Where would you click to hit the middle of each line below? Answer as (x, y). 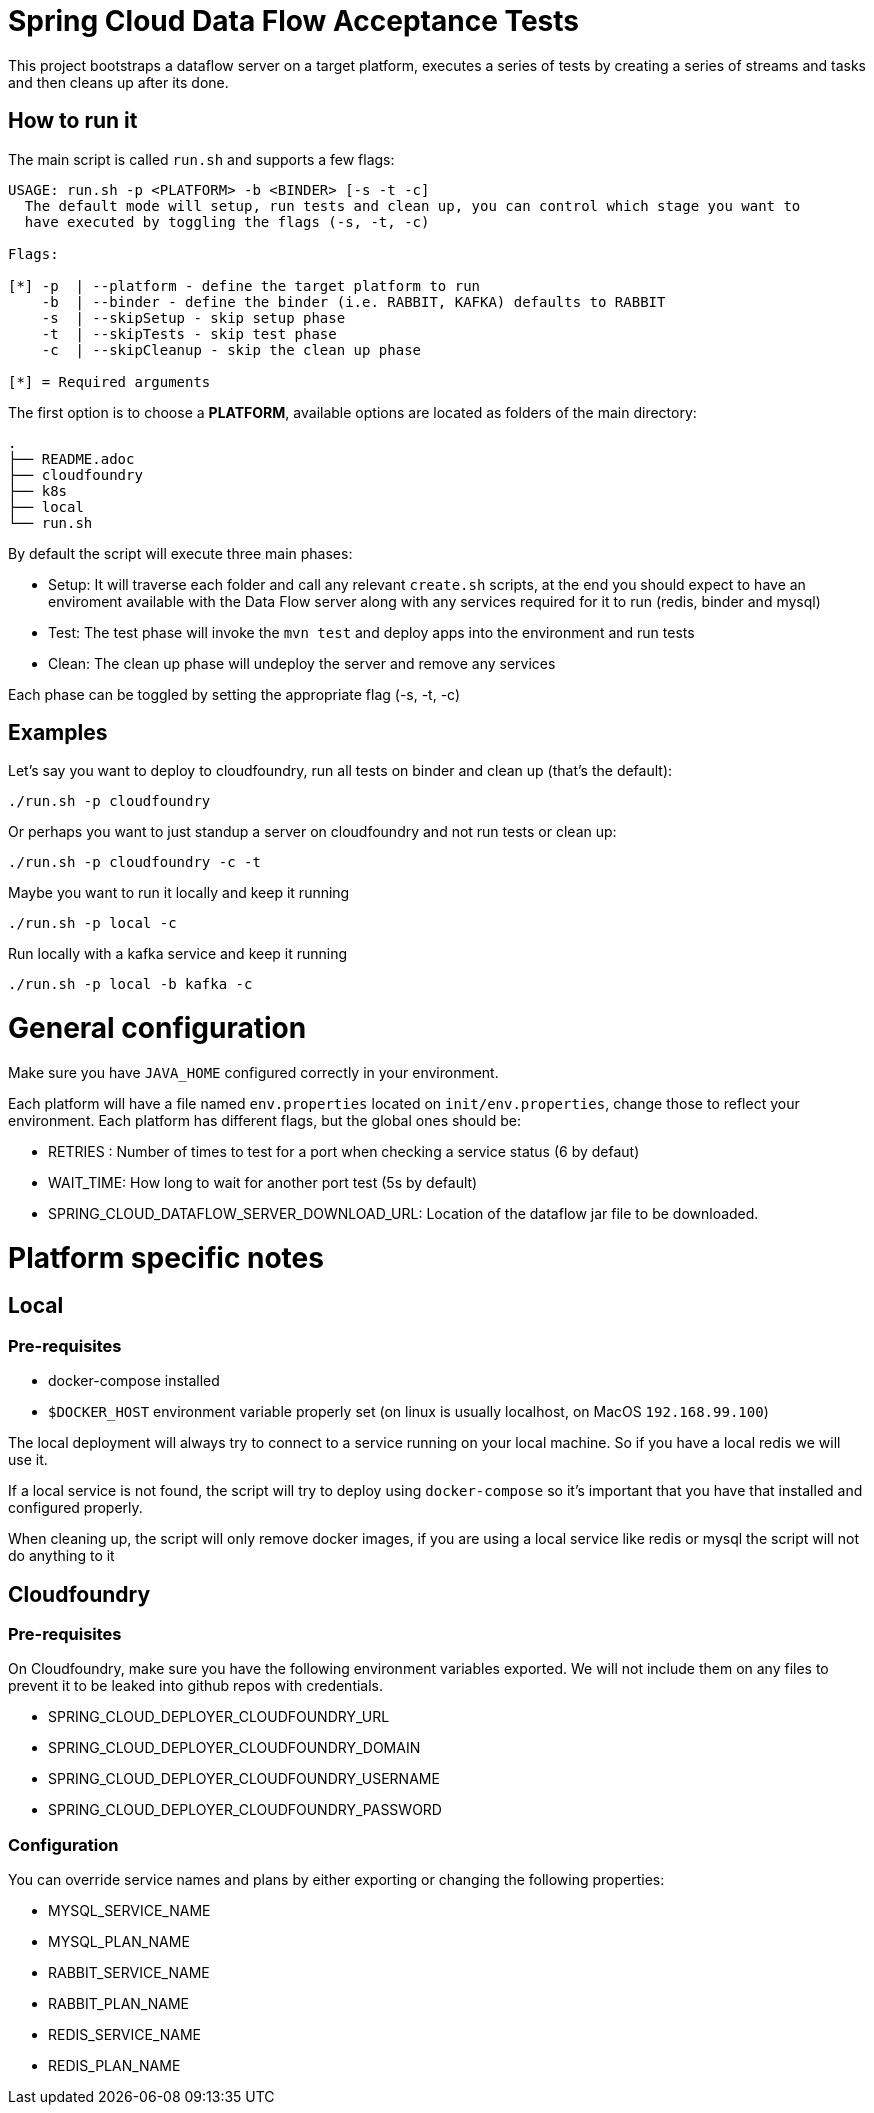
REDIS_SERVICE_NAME (125, 2035)
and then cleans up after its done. (118, 82)
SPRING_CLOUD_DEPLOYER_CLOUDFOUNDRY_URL (219, 1717)
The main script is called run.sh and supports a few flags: (201, 159)
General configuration (157, 1028)
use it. (28, 1460)
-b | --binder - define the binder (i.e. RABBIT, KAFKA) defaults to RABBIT (353, 301)
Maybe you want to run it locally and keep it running (179, 893)
